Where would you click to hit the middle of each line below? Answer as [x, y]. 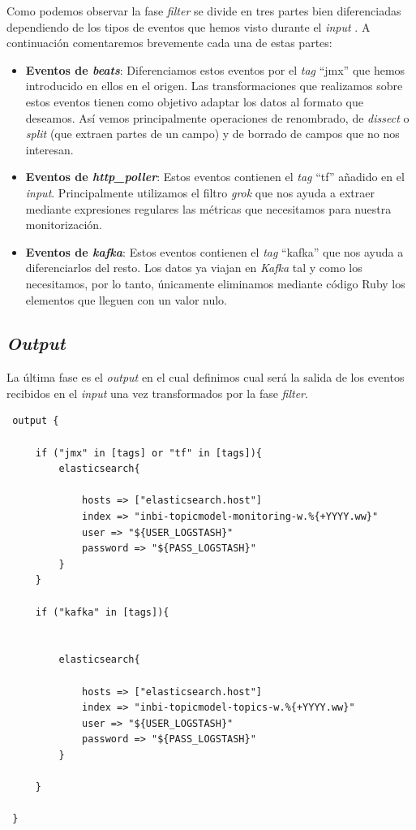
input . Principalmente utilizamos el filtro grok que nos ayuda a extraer [200, 192]
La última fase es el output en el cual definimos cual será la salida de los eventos [206, 377]
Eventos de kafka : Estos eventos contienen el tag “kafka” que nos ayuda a [214, 251]
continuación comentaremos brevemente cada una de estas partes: [169, 43]
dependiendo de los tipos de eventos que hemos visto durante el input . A [189, 26]
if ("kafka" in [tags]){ [102, 612]
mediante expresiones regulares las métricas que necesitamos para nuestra [208, 208]
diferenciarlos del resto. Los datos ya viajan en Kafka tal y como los [194, 268]
